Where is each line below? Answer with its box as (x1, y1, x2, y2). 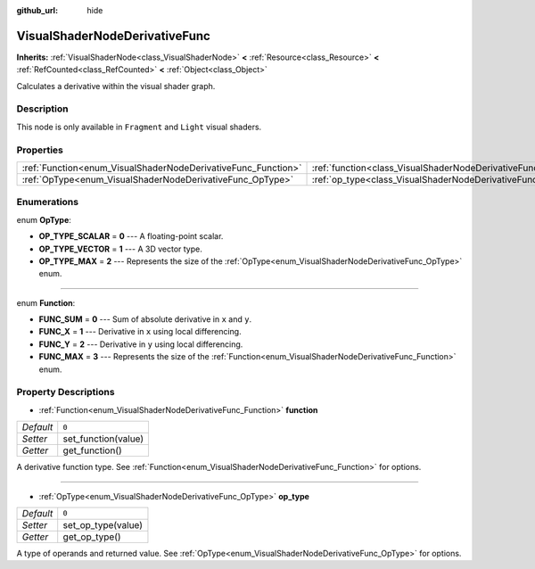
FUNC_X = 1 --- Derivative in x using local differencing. (38, 326, 242, 337)
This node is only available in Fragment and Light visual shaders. (16, 121, 262, 132)
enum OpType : (16, 214, 71, 225)
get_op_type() (62, 531, 121, 543)
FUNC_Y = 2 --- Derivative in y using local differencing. (38, 339, 243, 350)
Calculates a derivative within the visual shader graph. (16, 80, 216, 91)
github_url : (16, 5, 58, 15)
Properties (16, 144, 64, 156)
